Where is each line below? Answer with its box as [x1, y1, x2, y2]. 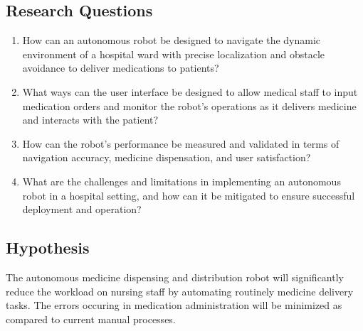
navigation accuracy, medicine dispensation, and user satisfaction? [22, 150, 311, 165]
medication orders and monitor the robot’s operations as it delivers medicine [22, 98, 357, 113]
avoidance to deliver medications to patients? [22, 60, 219, 75]
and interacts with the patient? [22, 112, 159, 127]
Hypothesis [6, 237, 90, 259]
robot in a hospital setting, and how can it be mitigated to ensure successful [22, 188, 355, 202]
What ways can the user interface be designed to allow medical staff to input [22, 84, 358, 99]
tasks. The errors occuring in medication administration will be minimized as [6, 298, 342, 313]
